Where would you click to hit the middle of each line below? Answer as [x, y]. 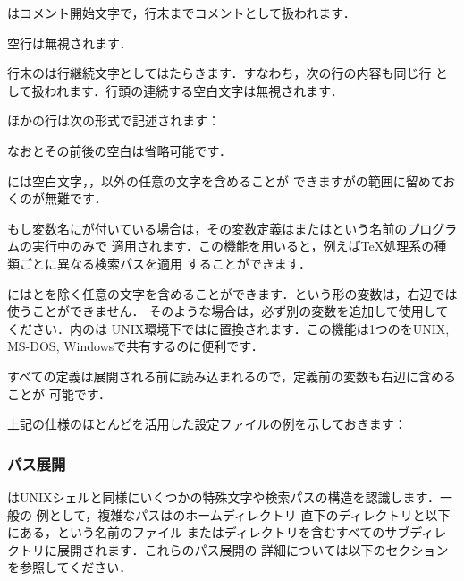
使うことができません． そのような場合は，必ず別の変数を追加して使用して [228, 311]
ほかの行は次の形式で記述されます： [114, 120]
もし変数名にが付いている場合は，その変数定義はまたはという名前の [207, 228]
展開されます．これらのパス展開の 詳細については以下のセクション [253, 549]
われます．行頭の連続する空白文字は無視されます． [194, 90]
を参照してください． [70, 567]
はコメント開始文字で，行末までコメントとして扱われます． [181, 13]
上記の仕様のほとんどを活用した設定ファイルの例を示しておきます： [207, 424]
